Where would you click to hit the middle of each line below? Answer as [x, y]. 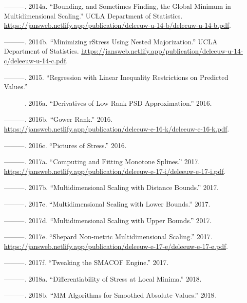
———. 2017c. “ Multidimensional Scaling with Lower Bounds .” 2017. [107, 203]
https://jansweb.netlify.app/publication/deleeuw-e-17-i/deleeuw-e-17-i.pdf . [115, 171]
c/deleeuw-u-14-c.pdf [35, 60]
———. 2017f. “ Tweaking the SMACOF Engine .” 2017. [86, 262]
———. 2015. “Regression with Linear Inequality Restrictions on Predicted [116, 77]
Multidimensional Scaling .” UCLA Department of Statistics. [93, 15]
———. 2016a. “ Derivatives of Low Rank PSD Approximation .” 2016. [108, 103]
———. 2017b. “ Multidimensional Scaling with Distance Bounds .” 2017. [111, 187]
